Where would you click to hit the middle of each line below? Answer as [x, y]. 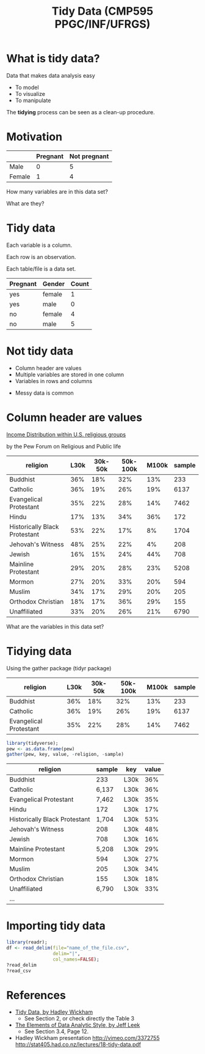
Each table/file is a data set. [41, 269]
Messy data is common [45, 393]
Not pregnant [89, 156]
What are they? [25, 203]
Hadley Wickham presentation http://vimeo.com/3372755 [87, 1038]
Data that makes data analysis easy [51, 75]
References [36, 995]
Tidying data [39, 651]
